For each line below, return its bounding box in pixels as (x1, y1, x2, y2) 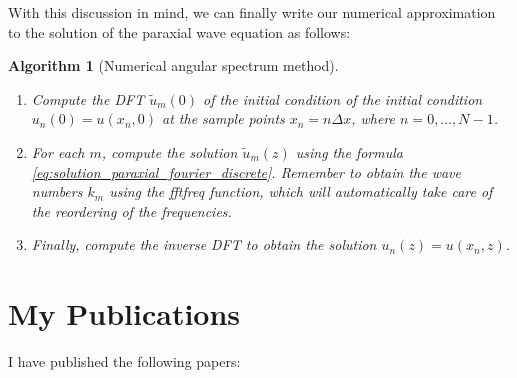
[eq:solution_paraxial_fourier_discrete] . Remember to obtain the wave (31, 161, 462, 182)
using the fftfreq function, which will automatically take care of (109, 181, 493, 202)
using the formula (295, 141, 403, 162)
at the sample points (162, 108, 285, 129)
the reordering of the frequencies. (31, 200, 232, 221)
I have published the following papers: (8, 351, 241, 372)
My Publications (8, 293, 241, 334)
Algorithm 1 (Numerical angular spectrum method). (8, 55, 339, 76)
